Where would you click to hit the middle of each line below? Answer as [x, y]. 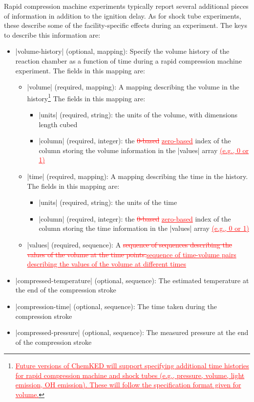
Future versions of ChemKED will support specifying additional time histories [132, 366]
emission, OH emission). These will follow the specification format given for [128, 385]
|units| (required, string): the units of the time [108, 202]
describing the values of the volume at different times [106, 264]
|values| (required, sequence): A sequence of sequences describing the [129, 244]
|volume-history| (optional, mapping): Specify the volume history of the [122, 51]
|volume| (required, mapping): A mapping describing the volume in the [133, 87]
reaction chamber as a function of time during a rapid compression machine [128, 60]
